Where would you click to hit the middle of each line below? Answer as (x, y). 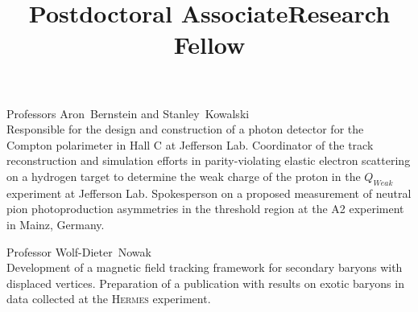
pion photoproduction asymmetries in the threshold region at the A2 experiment (205, 209)
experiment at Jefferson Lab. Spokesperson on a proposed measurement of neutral (209, 193)
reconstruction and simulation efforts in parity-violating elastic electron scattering (209, 160)
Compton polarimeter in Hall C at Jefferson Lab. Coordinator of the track (190, 144)
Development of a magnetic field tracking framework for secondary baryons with (205, 267)
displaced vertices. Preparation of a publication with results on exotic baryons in (205, 283)
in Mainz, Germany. (56, 224)
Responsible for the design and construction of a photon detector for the (185, 129)
